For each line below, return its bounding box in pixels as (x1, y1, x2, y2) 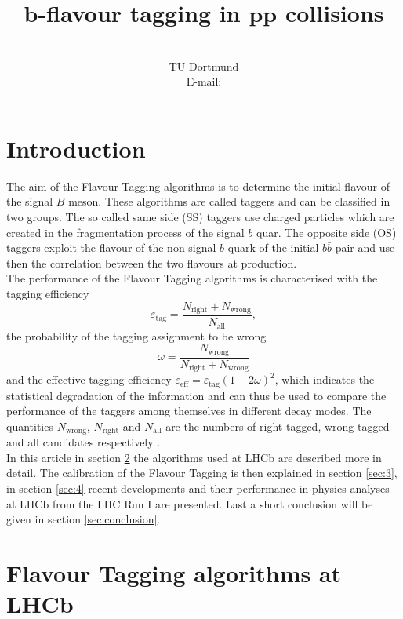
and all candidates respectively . (6, 434, 161, 450)
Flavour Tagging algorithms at (6, 556, 342, 588)
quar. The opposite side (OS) (256, 224, 397, 240)
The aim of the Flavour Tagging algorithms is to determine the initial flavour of (6, 177, 390, 194)
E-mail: (186, 73, 222, 89)
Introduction (6, 132, 146, 164)
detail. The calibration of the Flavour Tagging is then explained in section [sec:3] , (6, 464, 398, 481)
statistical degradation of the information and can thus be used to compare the (6, 387, 387, 403)
